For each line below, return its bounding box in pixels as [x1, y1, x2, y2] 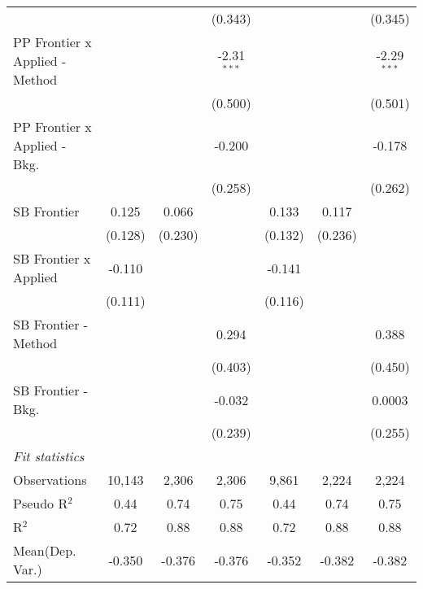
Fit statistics [13, 447, 85, 465]
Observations [13, 470, 87, 489]
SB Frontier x [13, 249, 91, 268]
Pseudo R [13, 494, 68, 513]
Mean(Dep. [13, 541, 76, 560]
